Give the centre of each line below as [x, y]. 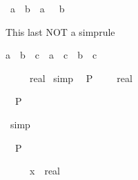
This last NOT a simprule [60, 31]
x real [45, 171]
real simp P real [81, 78]
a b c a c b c [51, 55]
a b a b [37, 8]
